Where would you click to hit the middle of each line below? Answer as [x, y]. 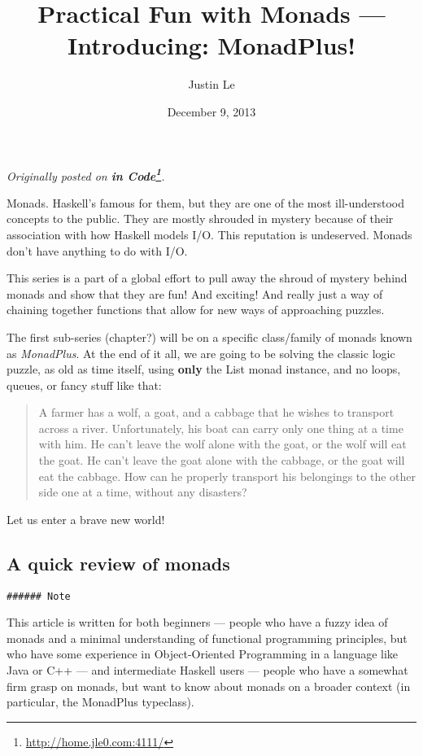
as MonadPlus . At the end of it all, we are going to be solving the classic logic [201, 353]
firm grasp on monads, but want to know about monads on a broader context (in [209, 686]
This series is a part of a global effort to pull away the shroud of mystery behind [207, 278]
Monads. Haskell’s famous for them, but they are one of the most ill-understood [206, 202]
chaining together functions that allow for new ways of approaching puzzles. [196, 310]
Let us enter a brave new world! [86, 519]
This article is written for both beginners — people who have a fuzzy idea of [197, 622]
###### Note [39, 596]
